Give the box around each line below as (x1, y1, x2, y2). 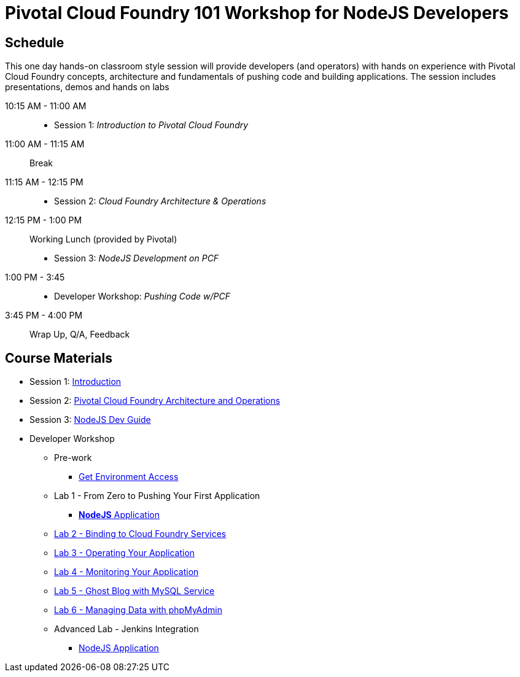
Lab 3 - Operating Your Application (54, 547, 195, 559)
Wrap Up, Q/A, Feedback (29, 329, 130, 340)
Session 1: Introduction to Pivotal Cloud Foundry (54, 120, 249, 131)
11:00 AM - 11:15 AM (5, 139, 85, 150)
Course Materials (5, 350, 113, 366)
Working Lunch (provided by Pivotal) (29, 234, 177, 245)
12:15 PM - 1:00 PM (5, 215, 82, 226)
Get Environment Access (79, 471, 179, 482)
